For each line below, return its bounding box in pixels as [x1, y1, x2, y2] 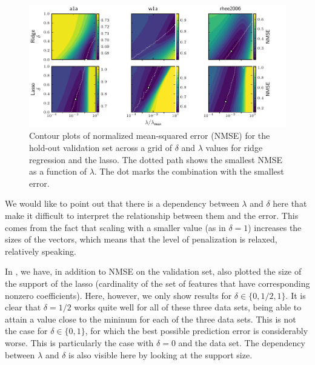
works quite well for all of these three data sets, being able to [74, 301, 302, 313]
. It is [285, 289, 306, 301]
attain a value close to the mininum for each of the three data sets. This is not [5, 312, 296, 325]
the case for [5, 324, 48, 337]
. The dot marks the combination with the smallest [94, 165, 284, 178]
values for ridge [205, 141, 263, 154]
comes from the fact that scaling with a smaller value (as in [5, 221, 226, 233]
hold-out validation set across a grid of [29, 141, 172, 154]
